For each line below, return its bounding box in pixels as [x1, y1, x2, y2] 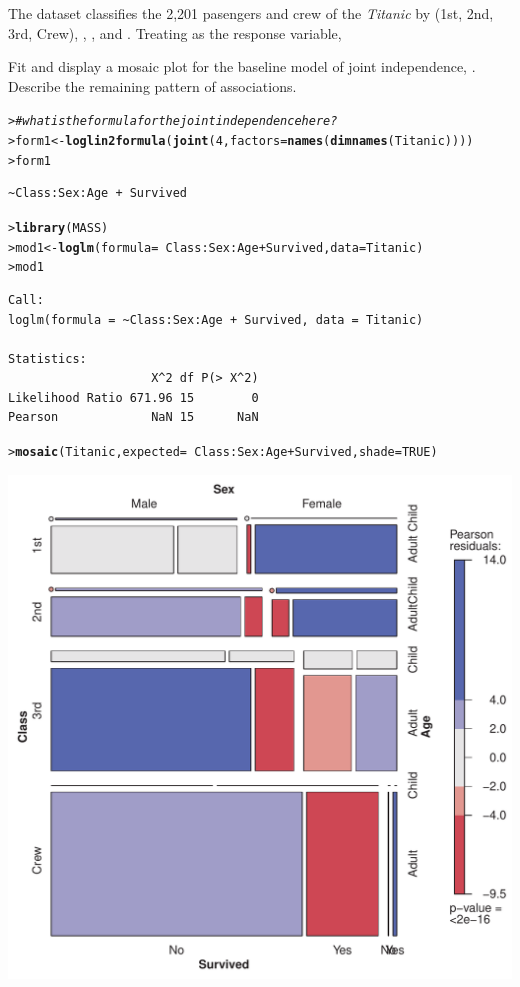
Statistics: [8, 351, 87, 366]
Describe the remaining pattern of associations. [8, 75, 297, 96]
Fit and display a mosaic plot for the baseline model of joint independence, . [8, 56, 476, 77]
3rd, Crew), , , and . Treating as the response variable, [8, 22, 342, 43]
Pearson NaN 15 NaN [8, 410, 259, 425]
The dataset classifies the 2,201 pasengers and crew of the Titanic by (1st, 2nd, [8, 3, 494, 23]
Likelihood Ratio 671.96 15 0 [8, 390, 259, 405]
